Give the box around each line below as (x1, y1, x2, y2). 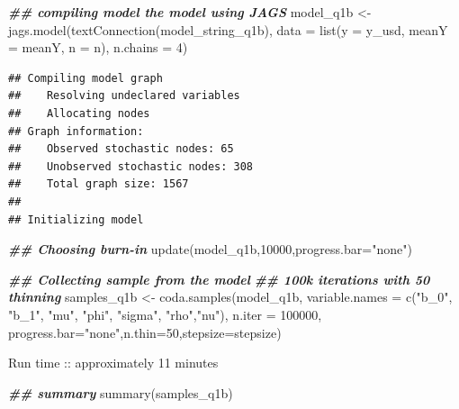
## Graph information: (8, 124, 144, 138)
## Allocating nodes (8, 106, 150, 120)
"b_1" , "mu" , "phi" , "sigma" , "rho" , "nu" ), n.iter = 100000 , (8, 304, 322, 323)
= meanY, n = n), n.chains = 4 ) (8, 38, 188, 57)
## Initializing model (8, 213, 144, 226)
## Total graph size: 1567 (8, 177, 189, 191)
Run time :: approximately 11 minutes (8, 353, 219, 372)
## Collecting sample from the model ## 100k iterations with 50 (8, 269, 430, 288)
